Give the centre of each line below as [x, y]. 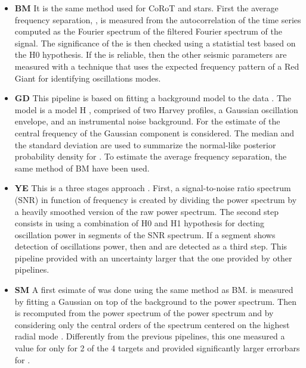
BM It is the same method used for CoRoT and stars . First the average [146, 8]
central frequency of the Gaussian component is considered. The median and [154, 132]
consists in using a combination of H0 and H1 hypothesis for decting [139, 223]
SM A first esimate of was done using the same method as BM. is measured [154, 290]
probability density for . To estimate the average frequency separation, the [151, 156]
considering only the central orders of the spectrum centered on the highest [152, 324]
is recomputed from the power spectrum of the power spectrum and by [144, 313]
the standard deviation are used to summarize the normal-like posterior [145, 144]
